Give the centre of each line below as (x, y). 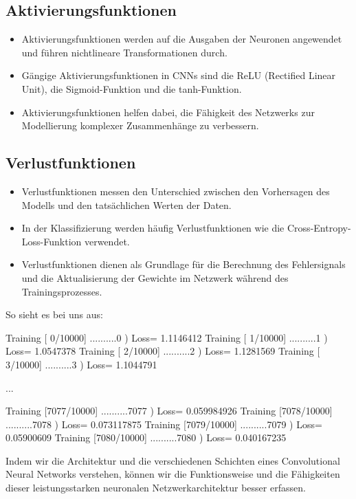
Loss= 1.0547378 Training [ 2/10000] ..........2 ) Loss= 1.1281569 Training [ (163, 351)
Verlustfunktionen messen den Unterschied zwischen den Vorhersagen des (176, 191)
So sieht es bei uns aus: (54, 314)
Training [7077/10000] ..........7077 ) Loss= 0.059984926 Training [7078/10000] (169, 411)
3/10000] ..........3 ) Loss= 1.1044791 (81, 364)
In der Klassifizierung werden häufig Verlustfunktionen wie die (153, 228)
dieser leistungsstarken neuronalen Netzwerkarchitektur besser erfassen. (156, 488)
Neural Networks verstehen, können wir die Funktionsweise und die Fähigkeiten (173, 474)
